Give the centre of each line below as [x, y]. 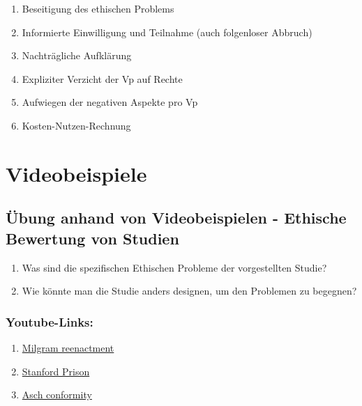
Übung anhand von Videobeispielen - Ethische [176, 218]
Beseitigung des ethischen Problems [98, 8]
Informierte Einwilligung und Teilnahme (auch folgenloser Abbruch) [167, 32]
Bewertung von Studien [92, 238]
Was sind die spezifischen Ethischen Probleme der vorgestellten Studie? [174, 267]
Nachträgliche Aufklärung [77, 55]
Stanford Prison [56, 371]
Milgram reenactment [68, 347]
